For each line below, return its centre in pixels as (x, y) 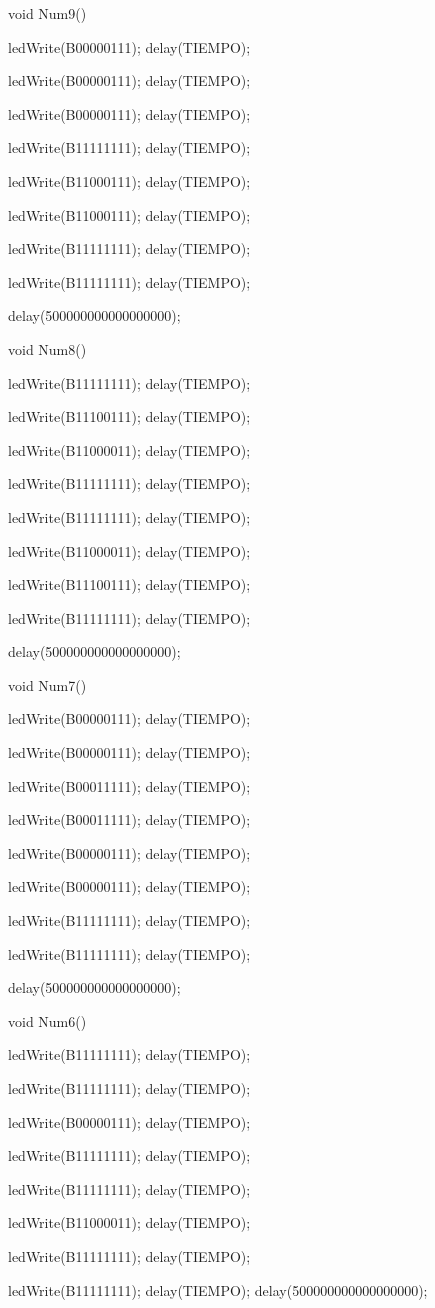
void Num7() (47, 684)
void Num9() (47, 13)
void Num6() (47, 1020)
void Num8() (47, 348)
